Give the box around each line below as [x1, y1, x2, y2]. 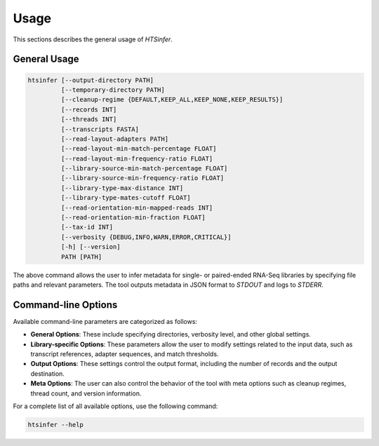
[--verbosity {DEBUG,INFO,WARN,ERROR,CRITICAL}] [60, 233, 232, 241]
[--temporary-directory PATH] [60, 86, 165, 94]
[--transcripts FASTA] [60, 125, 140, 133]
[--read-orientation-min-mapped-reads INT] [60, 203, 213, 212]
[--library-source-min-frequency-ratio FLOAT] [60, 174, 225, 182]
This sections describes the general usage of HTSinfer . [13, 35, 173, 43]
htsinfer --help [27, 421, 84, 428]
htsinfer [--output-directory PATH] [27, 76, 154, 84]
